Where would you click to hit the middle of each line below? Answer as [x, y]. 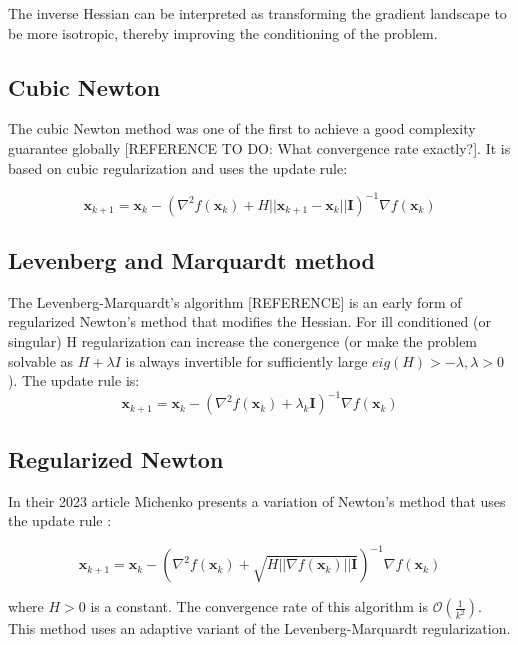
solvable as [41, 360]
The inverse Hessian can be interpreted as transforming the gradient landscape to [257, 13]
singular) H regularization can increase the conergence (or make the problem [243, 341]
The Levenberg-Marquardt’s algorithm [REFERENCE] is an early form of [235, 301]
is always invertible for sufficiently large [246, 360]
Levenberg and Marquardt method [191, 260]
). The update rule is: [74, 380]
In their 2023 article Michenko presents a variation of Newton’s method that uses [257, 500]
